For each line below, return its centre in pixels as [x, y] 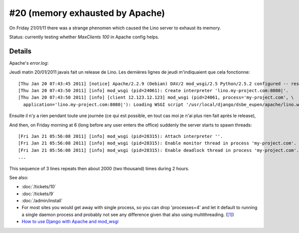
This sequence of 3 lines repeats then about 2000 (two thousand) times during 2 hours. [99, 168]
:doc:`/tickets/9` [38, 194]
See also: [19, 177]
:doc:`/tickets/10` [39, 187]
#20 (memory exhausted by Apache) [87, 13]
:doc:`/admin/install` [42, 201]
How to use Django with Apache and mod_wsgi [70, 222]
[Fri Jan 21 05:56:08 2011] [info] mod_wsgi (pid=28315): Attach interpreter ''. [121, 136]
